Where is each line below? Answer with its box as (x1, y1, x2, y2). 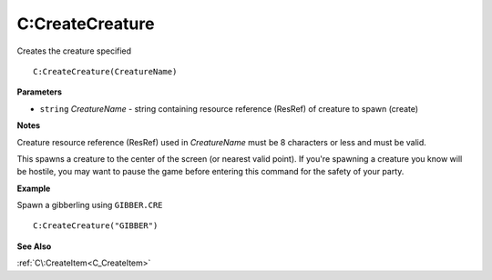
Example (16, 183, 51, 194)
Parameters (16, 86, 63, 97)
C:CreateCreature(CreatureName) (33, 66, 178, 76)
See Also (16, 241, 52, 252)
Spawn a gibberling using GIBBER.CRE (16, 200, 163, 211)
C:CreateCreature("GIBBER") (33, 221, 159, 231)
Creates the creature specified (16, 45, 132, 56)
